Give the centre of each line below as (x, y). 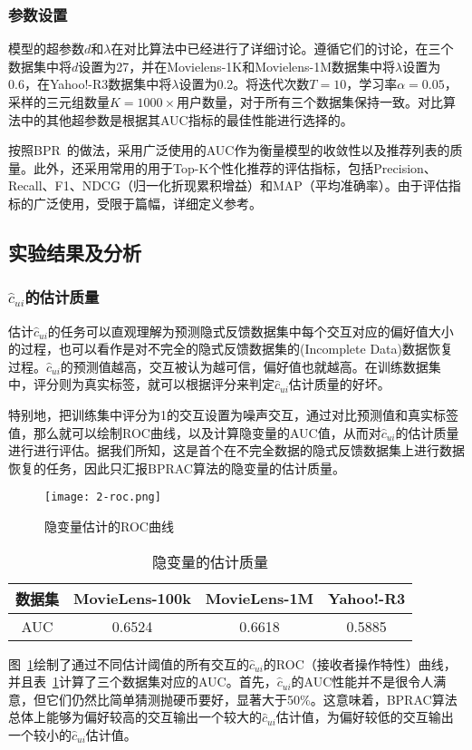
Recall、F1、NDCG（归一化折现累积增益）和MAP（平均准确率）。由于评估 (228, 185)
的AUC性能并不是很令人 (362, 682)
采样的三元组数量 (59, 102)
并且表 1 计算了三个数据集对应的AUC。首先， (143, 682)
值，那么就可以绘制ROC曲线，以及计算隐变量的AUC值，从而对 (195, 432)
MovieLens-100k (132, 599)
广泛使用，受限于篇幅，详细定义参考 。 (147, 203)
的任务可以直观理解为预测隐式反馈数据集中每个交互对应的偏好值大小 (250, 331)
